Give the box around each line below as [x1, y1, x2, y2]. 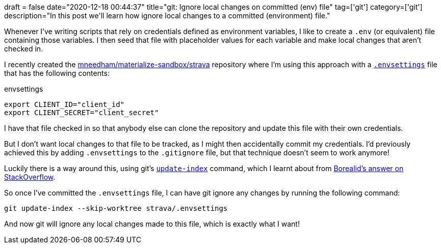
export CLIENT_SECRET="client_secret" [4, 108, 159, 117]
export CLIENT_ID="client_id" [4, 100, 125, 108]
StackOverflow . [4, 173, 56, 181]
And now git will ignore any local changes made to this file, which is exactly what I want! [4, 219, 300, 228]
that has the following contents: [4, 69, 110, 77]
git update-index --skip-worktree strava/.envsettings [4, 204, 228, 212]
